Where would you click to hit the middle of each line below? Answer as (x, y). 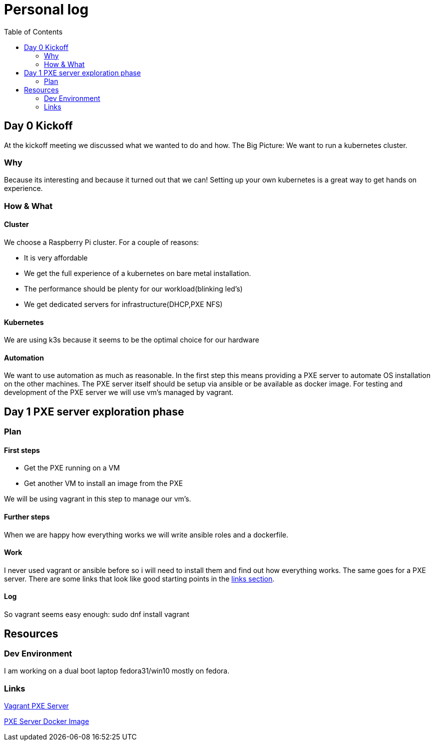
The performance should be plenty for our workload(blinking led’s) (133, 288)
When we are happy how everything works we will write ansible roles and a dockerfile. (146, 534)
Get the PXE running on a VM (72, 468)
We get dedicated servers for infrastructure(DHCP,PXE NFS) (123, 304)
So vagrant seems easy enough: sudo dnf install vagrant (97, 614)
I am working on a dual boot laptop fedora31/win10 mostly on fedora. (117, 671)
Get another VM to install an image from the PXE (104, 483)
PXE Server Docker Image (47, 721)
